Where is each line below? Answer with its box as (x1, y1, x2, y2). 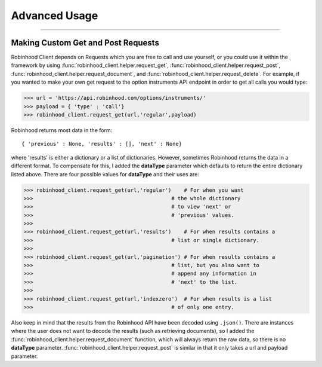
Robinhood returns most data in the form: (11, 126, 113, 134)
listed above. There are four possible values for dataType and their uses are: (11, 170, 200, 178)
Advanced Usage (11, 9, 98, 22)
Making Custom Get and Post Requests (11, 38, 159, 48)
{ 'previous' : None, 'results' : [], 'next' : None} (21, 140, 182, 148)
